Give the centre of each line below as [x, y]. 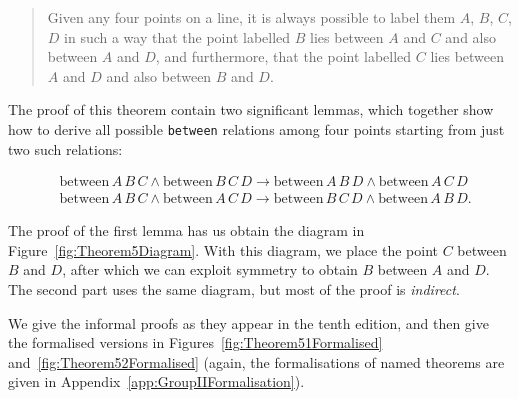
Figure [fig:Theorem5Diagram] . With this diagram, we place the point [223, 249]
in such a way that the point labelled [177, 36]
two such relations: [65, 148]
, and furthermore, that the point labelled [283, 56]
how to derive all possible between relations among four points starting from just [256, 128]
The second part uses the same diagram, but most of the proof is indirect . [234, 289]
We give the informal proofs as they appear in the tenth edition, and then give [248, 322]
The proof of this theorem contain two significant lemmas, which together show [251, 109]
